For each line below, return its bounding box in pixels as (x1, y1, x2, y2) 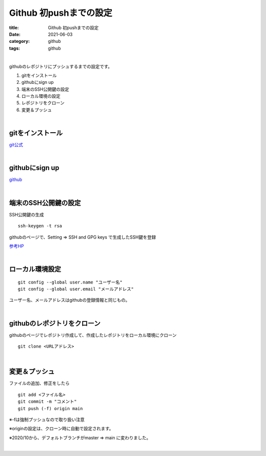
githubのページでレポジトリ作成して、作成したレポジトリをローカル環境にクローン (9, 332, 177, 338)
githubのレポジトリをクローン (9, 319, 101, 327)
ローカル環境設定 (9, 265, 61, 274)
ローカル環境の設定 (21, 93, 61, 99)
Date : (9, 31, 21, 37)
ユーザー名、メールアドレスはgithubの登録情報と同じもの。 (9, 297, 130, 303)
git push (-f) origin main (18, 406, 83, 411)
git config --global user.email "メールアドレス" (18, 286, 134, 292)
